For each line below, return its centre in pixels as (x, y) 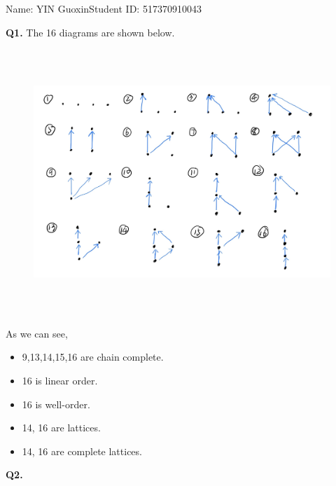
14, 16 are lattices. (61, 428)
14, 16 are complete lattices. (82, 451)
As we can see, (37, 333)
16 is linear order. (60, 380)
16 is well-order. (56, 404)
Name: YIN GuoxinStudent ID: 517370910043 (104, 8)
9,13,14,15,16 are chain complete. (93, 357)
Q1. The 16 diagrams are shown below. (90, 32)
